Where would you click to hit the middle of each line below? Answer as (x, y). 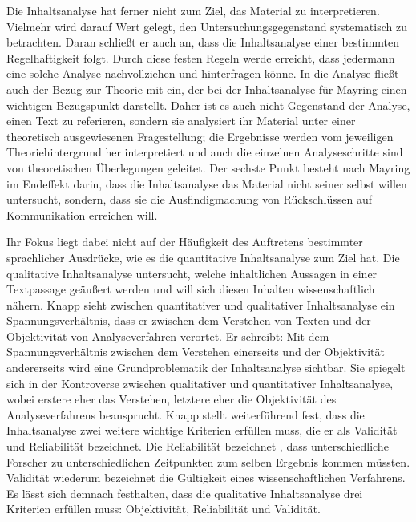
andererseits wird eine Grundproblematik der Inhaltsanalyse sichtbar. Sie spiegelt (206, 368)
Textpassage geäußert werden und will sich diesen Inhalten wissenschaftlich (191, 289)
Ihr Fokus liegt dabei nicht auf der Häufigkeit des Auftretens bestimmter (185, 242)
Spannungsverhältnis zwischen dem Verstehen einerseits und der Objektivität (196, 352)
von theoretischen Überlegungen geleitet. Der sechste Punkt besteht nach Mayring (208, 167)
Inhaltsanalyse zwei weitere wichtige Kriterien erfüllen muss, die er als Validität (202, 430)
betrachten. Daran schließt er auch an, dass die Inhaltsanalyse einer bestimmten (203, 42)
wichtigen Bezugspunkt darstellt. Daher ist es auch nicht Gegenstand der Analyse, (208, 105)
